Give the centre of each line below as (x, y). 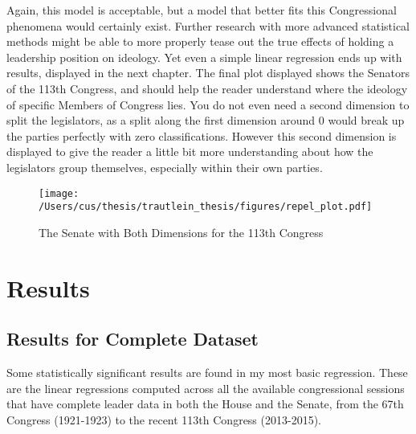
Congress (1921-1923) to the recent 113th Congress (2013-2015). (164, 419)
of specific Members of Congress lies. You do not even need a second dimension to (208, 104)
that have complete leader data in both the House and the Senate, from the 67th (205, 404)
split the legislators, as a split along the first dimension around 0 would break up (206, 120)
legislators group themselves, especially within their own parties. (165, 167)
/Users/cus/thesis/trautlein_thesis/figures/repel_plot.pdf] (206, 207)
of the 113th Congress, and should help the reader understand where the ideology (207, 88)
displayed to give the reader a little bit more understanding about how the (190, 151)
